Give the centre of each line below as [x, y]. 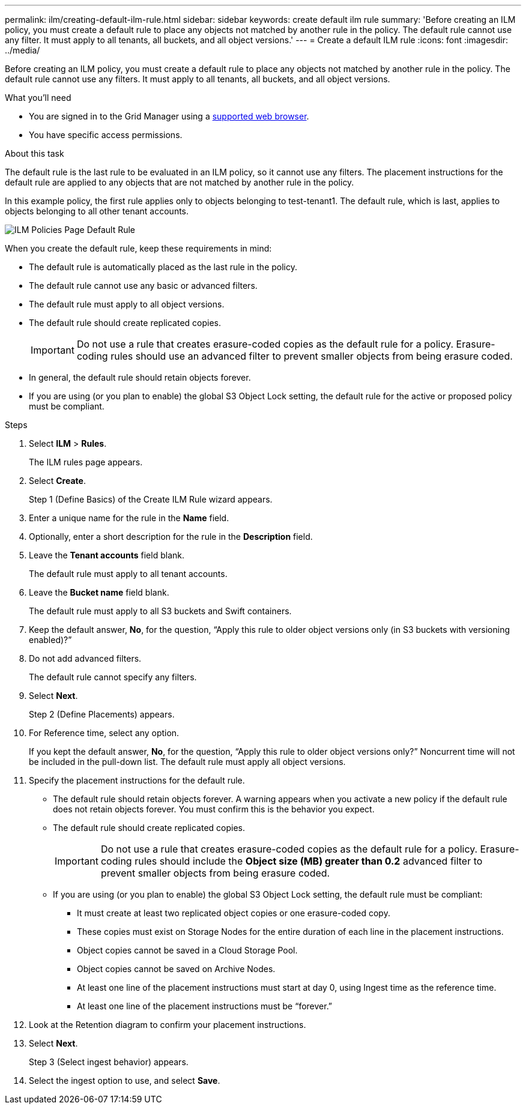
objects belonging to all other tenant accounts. [97, 211]
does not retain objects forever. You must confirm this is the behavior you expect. [214, 809]
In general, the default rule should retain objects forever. [140, 377]
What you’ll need [38, 98]
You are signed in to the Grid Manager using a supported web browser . [169, 116]
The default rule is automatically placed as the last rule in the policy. [163, 267]
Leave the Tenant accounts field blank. [107, 555]
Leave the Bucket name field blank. [99, 592]
